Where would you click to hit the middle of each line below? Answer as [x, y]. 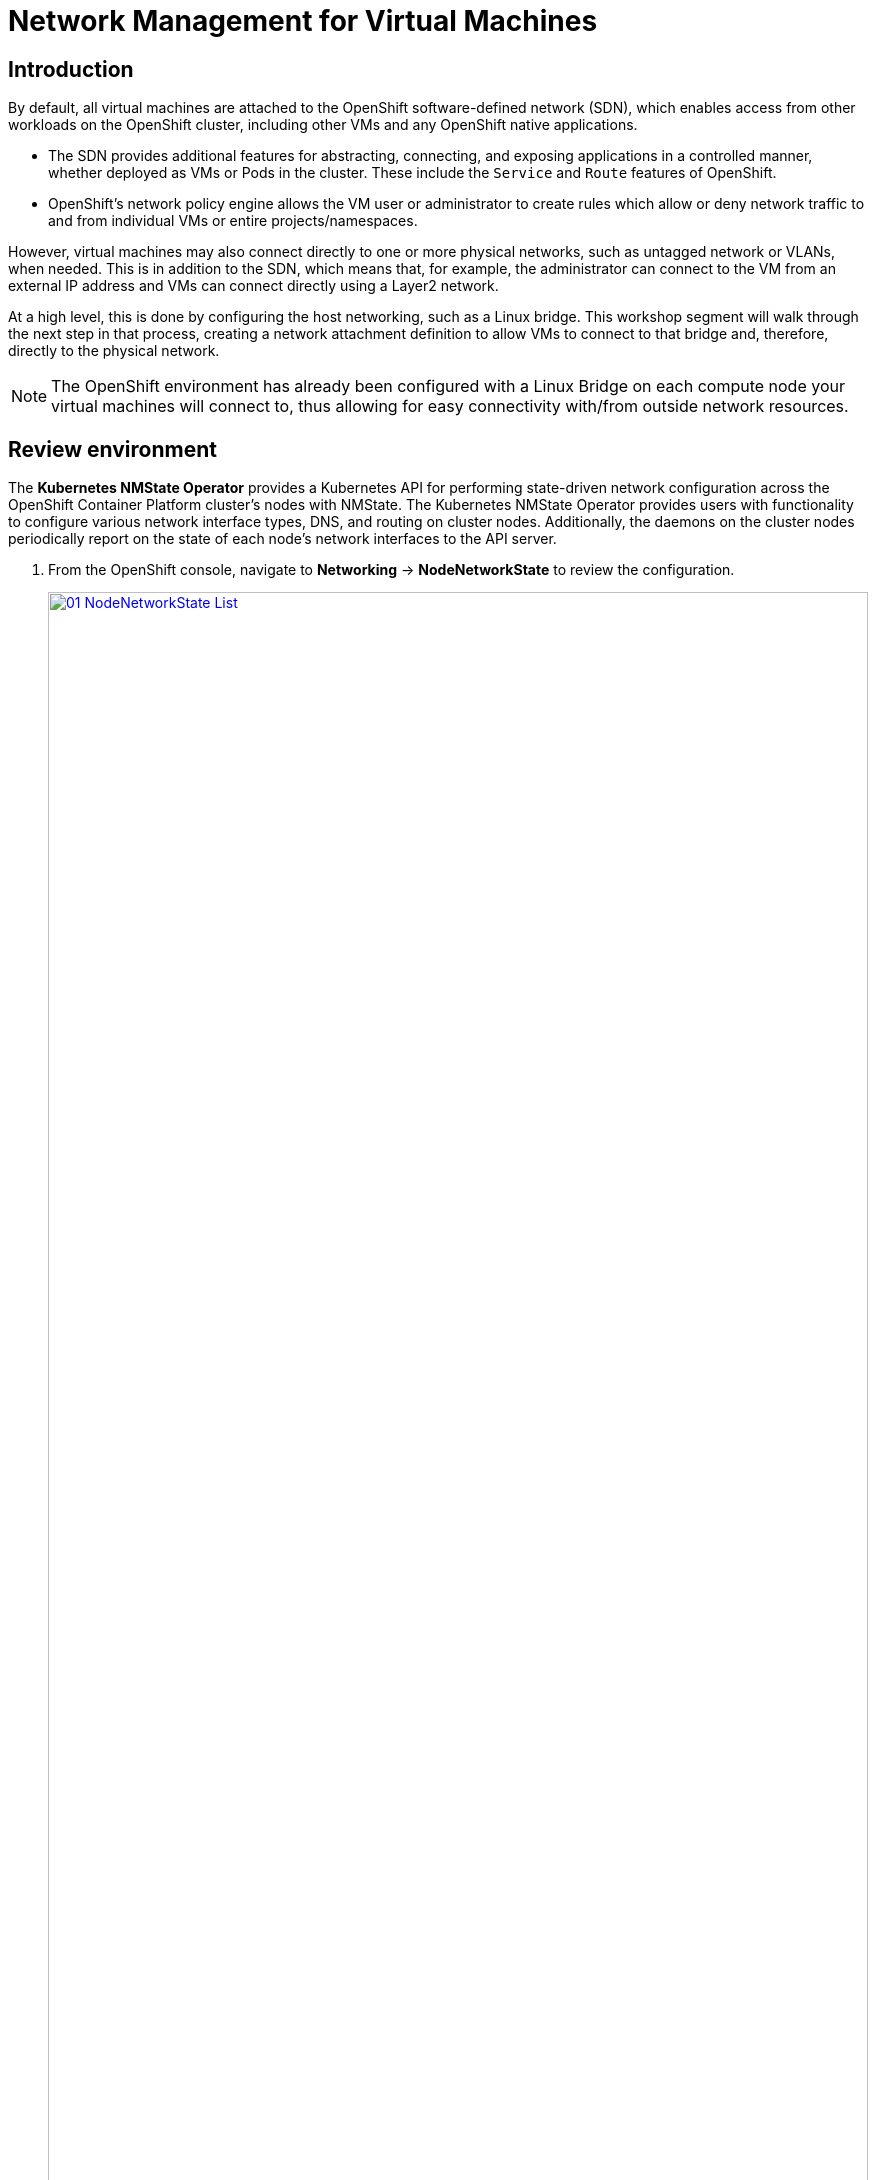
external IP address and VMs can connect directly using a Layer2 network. [253, 286]
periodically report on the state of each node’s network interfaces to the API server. [282, 539]
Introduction [71, 69]
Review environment [112, 449]
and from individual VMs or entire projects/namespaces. [233, 221]
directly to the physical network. [114, 351]
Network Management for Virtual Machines [303, 21]
